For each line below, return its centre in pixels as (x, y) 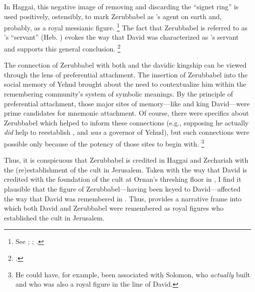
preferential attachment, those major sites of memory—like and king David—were (127, 103)
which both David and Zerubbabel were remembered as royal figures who (114, 208)
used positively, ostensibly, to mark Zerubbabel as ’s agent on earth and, (113, 16)
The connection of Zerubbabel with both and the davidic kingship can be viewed (125, 65)
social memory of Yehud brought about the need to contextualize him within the (125, 84)
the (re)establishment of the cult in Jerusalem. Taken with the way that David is (126, 169)
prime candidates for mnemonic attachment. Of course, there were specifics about (127, 113)
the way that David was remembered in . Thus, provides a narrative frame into (123, 198)
